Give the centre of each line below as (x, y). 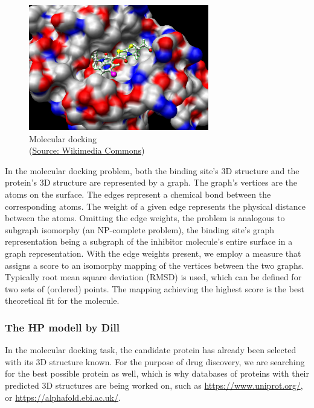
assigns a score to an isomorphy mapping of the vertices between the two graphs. (155, 265)
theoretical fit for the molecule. (62, 300)
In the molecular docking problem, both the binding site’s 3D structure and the (152, 170)
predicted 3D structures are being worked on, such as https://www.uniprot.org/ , (154, 385)
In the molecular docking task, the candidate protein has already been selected (151, 350)
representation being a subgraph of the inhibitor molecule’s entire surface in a (149, 241)
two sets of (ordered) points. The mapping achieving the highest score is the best (155, 288)
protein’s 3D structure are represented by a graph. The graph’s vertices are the (151, 182)
